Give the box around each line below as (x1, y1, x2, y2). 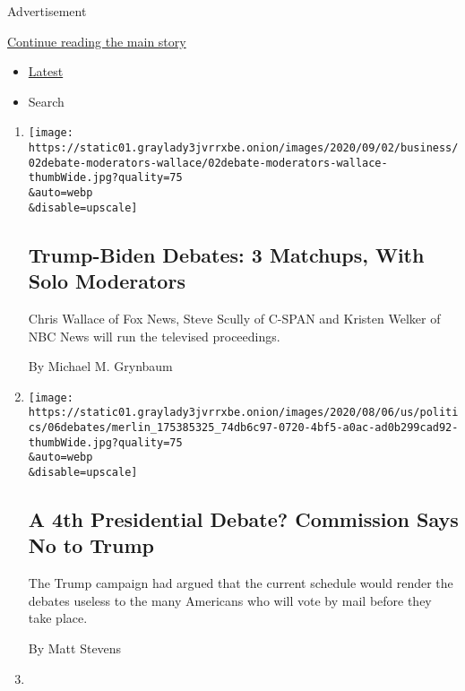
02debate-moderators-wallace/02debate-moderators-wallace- (28, 156, 388, 169)
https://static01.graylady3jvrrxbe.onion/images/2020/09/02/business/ (28, 142, 459, 155)
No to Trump (28, 531, 155, 559)
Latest (28, 62, 64, 81)
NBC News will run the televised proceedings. (28, 326, 280, 345)
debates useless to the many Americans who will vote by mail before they (28, 591, 432, 609)
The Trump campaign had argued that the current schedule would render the (28, 574, 453, 592)
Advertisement (7, 2, 87, 20)
